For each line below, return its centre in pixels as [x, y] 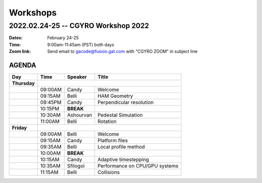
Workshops [33, 13]
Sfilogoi [76, 166]
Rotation [107, 122]
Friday [19, 128]
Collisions [108, 172]
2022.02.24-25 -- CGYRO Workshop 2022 [79, 26]
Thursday [23, 83]
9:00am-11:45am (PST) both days [81, 45]
